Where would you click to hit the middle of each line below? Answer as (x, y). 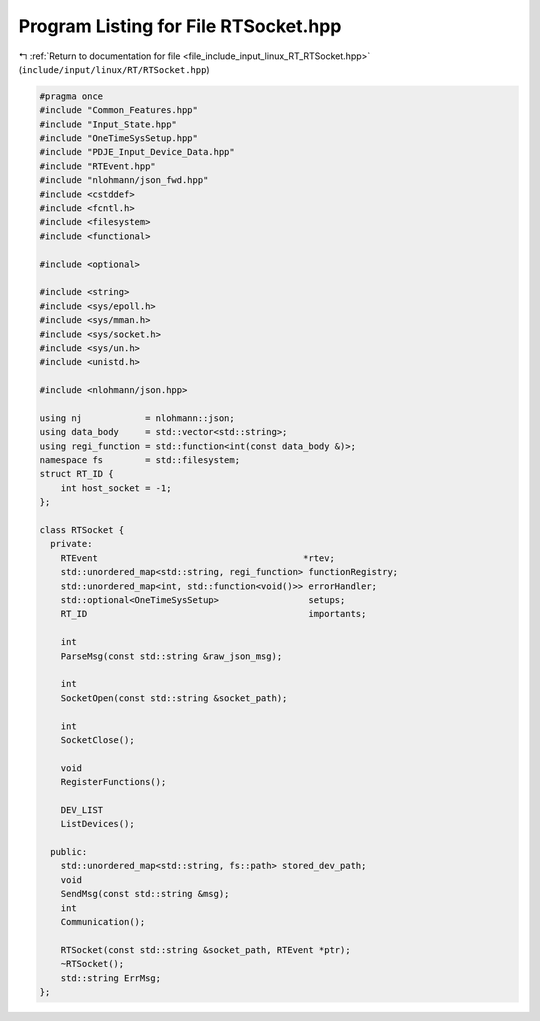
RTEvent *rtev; (197, 558)
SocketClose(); (97, 739)
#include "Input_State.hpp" (108, 124)
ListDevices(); (97, 824)
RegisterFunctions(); (113, 782)
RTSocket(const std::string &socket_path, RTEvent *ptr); (205, 949)
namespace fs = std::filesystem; (139, 460)
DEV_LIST (82, 809)
